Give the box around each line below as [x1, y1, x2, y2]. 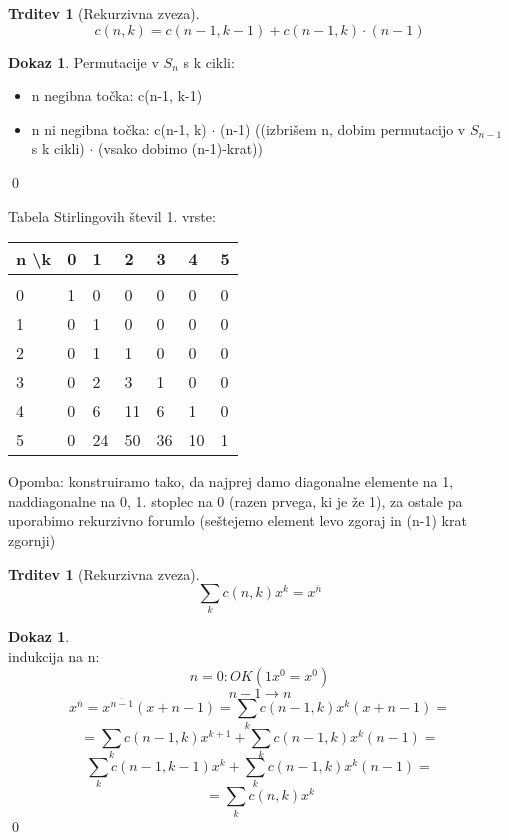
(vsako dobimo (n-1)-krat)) [97, 138, 264, 159]
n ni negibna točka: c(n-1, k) [31, 118, 207, 139]
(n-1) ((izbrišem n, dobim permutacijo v [220, 118, 466, 139]
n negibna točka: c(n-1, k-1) [31, 85, 203, 106]
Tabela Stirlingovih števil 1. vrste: [8, 205, 216, 226]
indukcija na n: [8, 646, 100, 667]
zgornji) [8, 529, 56, 550]
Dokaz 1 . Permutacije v [8, 51, 159, 72]
